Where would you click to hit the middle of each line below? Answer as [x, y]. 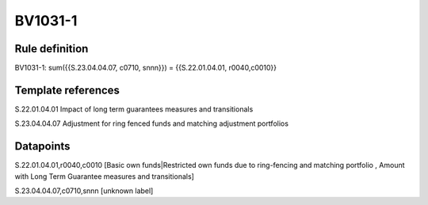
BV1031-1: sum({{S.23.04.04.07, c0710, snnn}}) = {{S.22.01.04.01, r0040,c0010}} [146, 68]
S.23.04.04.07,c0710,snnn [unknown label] [84, 191]
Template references [67, 90]
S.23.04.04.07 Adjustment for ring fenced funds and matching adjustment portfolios [152, 123]
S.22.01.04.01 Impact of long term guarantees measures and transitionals [134, 109]
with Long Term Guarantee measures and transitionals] [104, 176]
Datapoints [42, 146]
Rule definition [52, 49]
